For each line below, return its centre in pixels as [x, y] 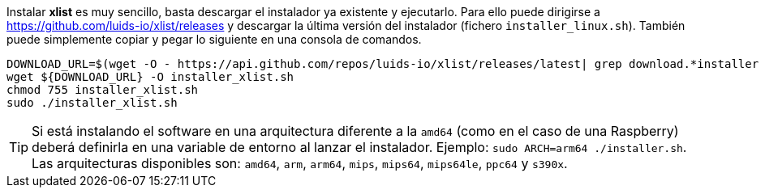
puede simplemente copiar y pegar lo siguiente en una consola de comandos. [214, 39]
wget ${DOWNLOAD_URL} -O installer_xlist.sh [150, 77]
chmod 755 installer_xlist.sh [103, 90]
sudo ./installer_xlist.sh [92, 103]
